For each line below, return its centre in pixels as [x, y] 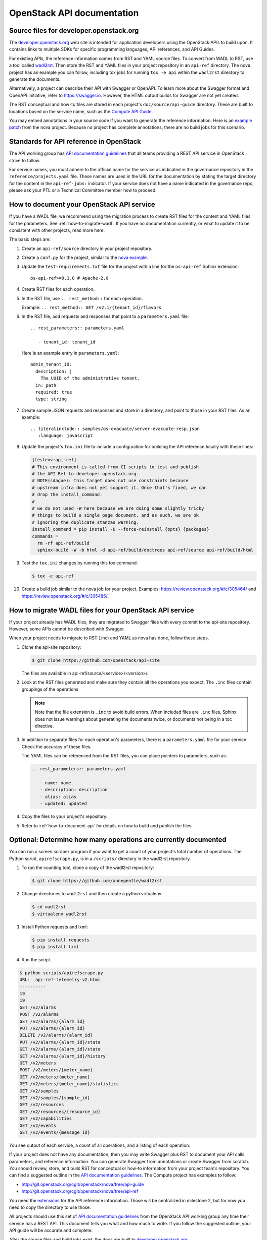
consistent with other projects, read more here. [57, 230]
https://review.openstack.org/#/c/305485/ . [65, 596]
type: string [51, 399]
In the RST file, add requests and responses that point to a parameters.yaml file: [105, 316]
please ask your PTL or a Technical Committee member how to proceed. [83, 190]
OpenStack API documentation [74, 13]
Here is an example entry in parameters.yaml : [70, 353]
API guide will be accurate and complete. [51, 1231]
